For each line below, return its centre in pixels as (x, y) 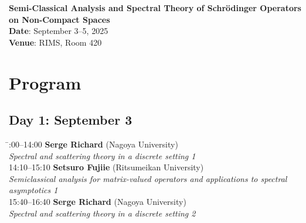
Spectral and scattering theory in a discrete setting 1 (102, 155)
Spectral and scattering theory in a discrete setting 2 (102, 213)
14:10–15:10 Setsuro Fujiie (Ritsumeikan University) (106, 167)
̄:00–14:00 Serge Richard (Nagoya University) (93, 144)
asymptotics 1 (33, 190)
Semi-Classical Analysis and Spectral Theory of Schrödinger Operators (155, 8)
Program (45, 82)
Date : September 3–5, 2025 (59, 31)
